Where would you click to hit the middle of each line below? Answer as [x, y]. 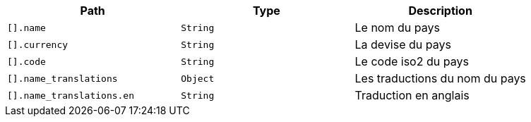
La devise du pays [403, 44]
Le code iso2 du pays [412, 61]
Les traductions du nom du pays [440, 78]
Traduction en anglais [412, 95]
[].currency [38, 44]
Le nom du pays [397, 28]
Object [198, 78]
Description [440, 11]
